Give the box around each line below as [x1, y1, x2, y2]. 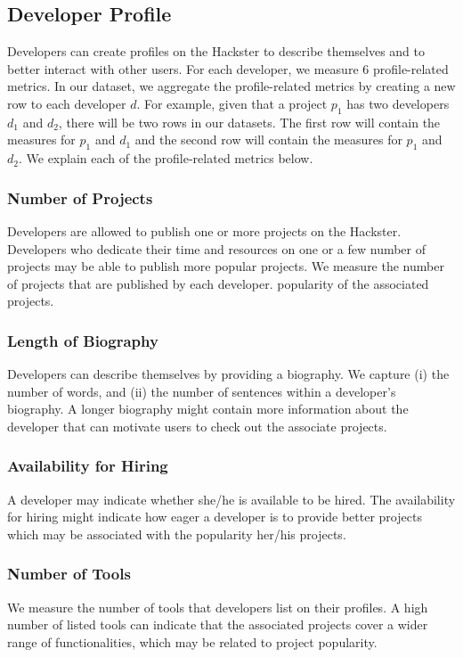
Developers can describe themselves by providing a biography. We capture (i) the [7, 365, 450, 383]
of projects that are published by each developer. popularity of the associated [7, 274, 429, 292]
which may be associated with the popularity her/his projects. [7, 524, 346, 543]
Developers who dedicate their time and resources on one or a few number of [7, 239, 426, 258]
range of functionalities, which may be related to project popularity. [7, 632, 378, 651]
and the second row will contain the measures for [134, 130, 402, 149]
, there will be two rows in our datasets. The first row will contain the [58, 112, 441, 131]
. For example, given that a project [136, 94, 328, 112]
